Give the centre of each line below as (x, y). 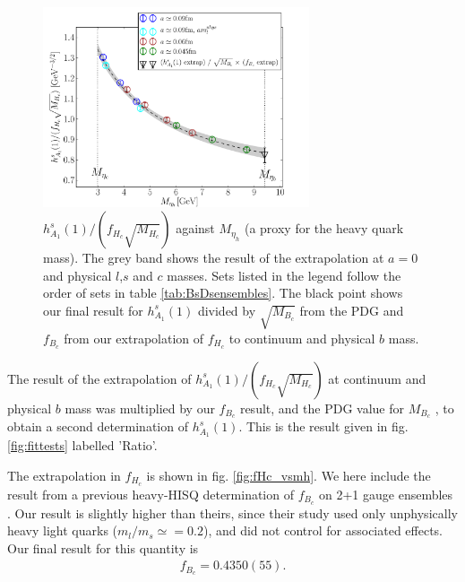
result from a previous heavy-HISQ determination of (151, 494)
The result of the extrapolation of (99, 378)
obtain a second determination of (98, 426)
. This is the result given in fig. (323, 426)
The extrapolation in (64, 475)
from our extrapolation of (134, 338)
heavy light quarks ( (63, 530)
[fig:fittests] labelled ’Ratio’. (82, 445)
